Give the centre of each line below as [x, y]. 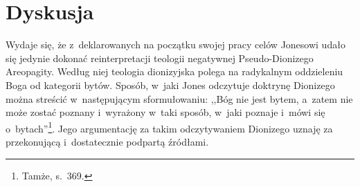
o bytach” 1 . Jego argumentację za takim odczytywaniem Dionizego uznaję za [169, 127]
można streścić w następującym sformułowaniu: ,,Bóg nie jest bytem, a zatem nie [179, 98]
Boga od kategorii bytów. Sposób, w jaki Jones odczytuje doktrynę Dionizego [170, 85]
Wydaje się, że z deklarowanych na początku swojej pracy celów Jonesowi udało [175, 45]
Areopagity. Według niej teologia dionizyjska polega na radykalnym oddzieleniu [174, 71]
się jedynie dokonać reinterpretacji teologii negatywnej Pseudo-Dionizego [160, 58]
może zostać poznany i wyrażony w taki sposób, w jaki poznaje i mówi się [165, 112]
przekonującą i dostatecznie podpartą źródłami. [107, 141]
